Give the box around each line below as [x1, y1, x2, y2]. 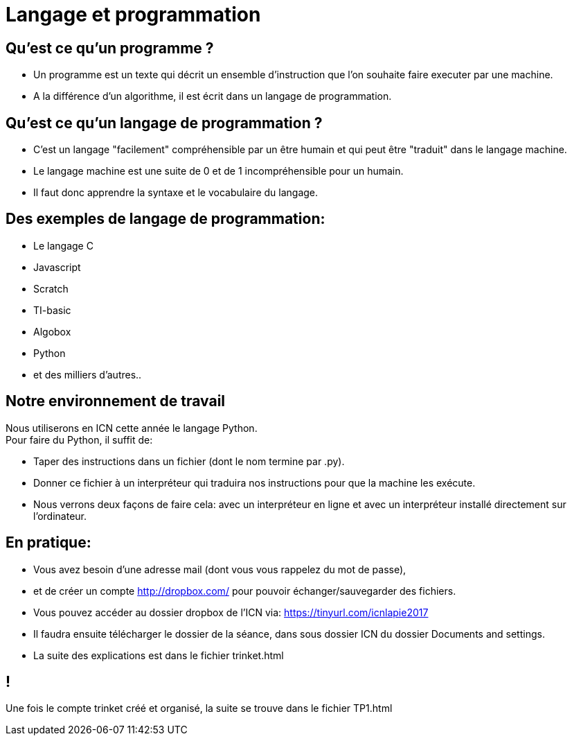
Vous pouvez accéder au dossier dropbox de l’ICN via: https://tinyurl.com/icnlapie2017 [33, 606, 429, 618]
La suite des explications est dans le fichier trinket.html [33, 649, 284, 661]
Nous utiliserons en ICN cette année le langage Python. [6, 421, 258, 434]
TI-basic [33, 304, 71, 316]
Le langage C [33, 239, 93, 252]
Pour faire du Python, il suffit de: [6, 433, 153, 446]
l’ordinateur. [33, 509, 87, 522]
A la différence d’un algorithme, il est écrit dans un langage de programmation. [33, 90, 392, 103]
